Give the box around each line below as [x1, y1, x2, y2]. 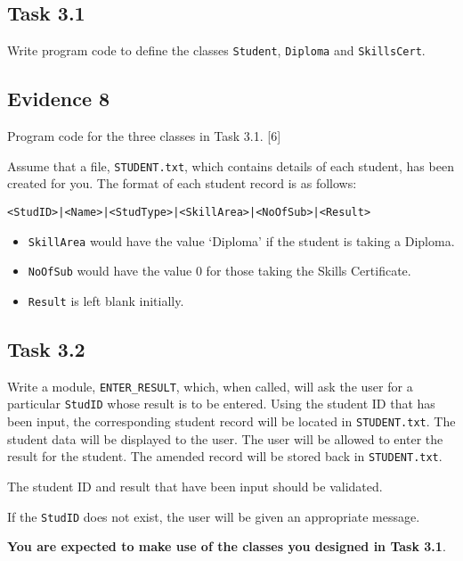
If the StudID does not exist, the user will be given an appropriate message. [7, 507, 420, 525]
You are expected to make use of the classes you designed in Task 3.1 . [7, 537, 446, 556]
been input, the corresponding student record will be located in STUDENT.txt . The [7, 412, 456, 431]
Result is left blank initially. [28, 291, 184, 309]
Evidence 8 [7, 85, 110, 112]
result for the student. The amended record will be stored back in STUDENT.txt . [7, 447, 443, 466]
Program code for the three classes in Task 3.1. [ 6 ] [7, 127, 281, 145]
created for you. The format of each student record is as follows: [7, 174, 357, 193]
